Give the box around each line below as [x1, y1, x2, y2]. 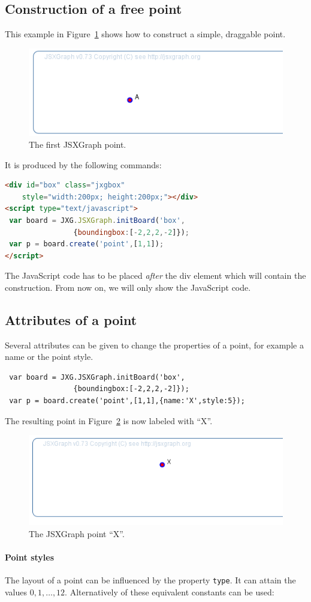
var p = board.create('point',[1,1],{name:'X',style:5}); [9, 397, 245, 406]
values [5, 585, 28, 598]
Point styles [5, 550, 55, 563]
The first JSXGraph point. [29, 138, 126, 150]
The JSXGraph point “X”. [29, 527, 125, 540]
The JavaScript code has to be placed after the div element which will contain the [5, 269, 306, 282]
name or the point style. [5, 350, 93, 363]
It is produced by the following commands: [5, 158, 162, 171]
